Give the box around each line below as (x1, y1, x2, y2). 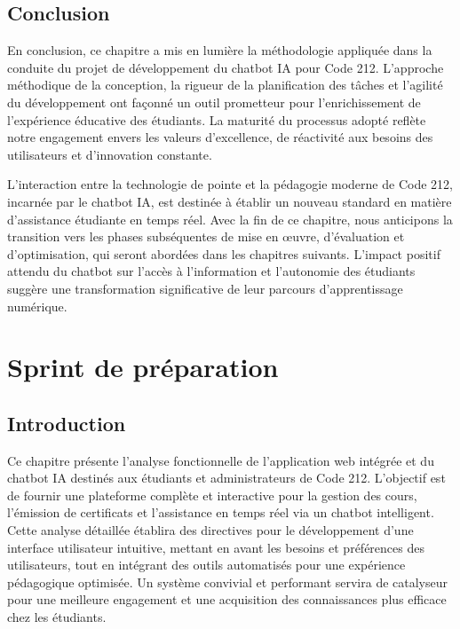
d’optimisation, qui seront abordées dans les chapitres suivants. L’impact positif (7, 244, 440, 263)
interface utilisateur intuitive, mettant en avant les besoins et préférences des (7, 538, 424, 556)
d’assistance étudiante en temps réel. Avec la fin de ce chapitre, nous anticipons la (7, 209, 453, 228)
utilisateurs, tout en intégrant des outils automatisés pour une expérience (7, 555, 406, 574)
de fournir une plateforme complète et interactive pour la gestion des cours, (7, 485, 417, 504)
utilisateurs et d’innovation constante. (7, 145, 212, 163)
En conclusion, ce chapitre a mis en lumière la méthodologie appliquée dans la (7, 41, 432, 59)
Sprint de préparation (7, 349, 279, 385)
